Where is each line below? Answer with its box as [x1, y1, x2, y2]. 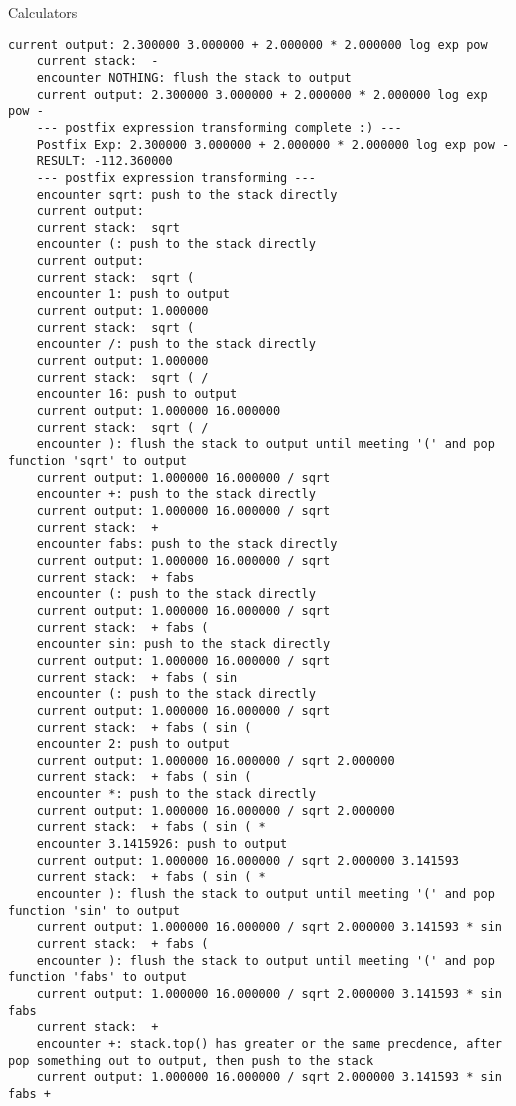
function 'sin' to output [8, 903, 180, 918]
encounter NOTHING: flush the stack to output [36, 70, 352, 85]
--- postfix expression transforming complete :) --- [36, 120, 402, 135]
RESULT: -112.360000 [36, 154, 173, 169]
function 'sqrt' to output [8, 454, 187, 468]
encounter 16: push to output [36, 387, 238, 402]
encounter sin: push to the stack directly [36, 637, 331, 652]
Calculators [8, 2, 78, 22]
